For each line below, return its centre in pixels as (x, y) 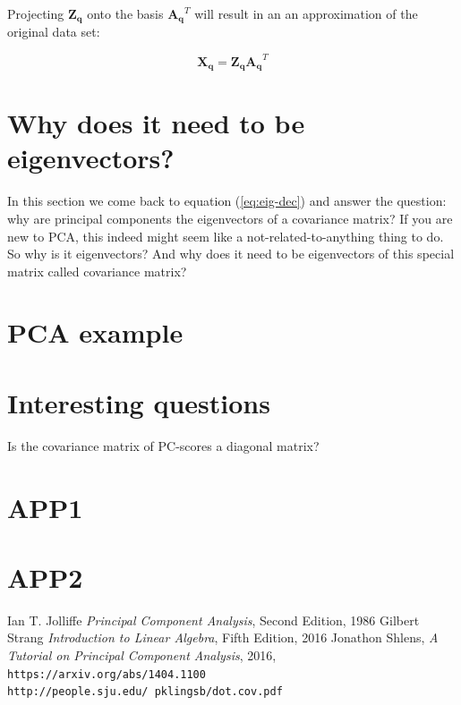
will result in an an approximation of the (306, 13)
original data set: (54, 32)
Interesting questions (139, 402)
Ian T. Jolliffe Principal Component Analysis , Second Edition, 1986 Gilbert (213, 620)
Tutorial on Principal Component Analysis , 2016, (142, 655)
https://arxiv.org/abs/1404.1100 (107, 674)
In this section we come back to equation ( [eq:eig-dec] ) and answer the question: (227, 201)
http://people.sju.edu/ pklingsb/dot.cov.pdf (145, 692)
